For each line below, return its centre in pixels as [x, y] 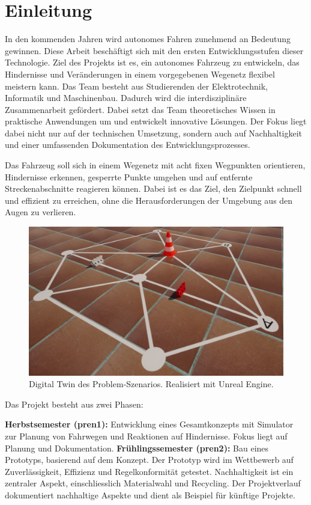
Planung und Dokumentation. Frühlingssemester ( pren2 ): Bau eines [137, 448]
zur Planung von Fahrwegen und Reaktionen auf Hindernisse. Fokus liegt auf [146, 436]
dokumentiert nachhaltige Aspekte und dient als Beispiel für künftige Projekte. [150, 494]
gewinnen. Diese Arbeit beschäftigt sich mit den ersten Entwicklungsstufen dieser [154, 50]
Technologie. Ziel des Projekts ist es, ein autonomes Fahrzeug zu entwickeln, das [152, 62]
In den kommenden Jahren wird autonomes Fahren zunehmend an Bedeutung [148, 39]
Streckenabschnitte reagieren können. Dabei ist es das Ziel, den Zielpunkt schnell [153, 188]
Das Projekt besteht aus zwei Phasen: [74, 404]
